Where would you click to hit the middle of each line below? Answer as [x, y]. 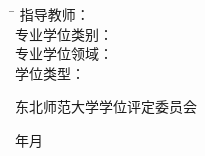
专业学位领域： [64, 53]
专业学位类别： [64, 33]
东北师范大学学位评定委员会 [106, 106]
